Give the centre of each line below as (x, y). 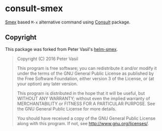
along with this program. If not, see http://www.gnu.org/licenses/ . (83, 123)
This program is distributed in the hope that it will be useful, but (81, 93)
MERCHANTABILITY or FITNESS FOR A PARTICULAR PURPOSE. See (86, 104)
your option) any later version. (47, 84)
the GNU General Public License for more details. (67, 109)
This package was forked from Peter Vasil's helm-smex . (62, 49)
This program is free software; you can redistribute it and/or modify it (87, 68)
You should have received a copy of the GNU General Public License (86, 118)
